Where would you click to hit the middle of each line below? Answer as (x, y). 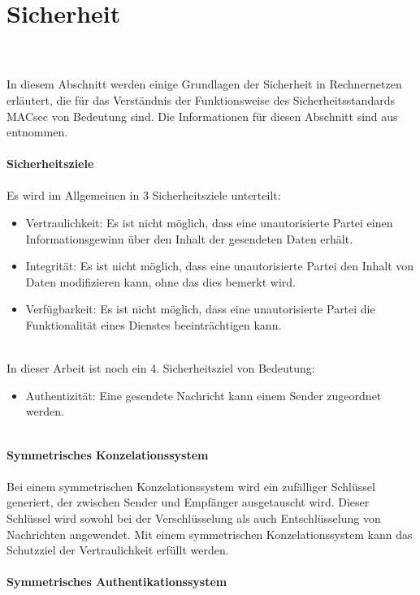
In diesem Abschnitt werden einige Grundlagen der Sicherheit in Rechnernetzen (204, 84)
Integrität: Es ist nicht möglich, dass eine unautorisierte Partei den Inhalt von (220, 266)
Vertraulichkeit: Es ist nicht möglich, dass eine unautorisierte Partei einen (209, 223)
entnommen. (37, 132)
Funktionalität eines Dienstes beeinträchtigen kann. (154, 325)
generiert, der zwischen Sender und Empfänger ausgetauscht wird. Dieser (188, 502)
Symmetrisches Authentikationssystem (117, 582)
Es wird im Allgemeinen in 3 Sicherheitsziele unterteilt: (144, 195)
